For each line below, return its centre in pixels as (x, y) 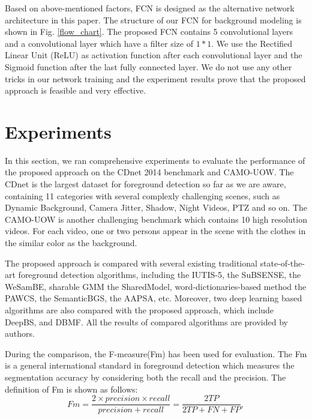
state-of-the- (282, 263)
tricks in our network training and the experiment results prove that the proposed (155, 78)
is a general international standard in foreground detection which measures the (150, 365)
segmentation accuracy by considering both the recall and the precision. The (145, 377)
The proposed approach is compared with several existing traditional (131, 263)
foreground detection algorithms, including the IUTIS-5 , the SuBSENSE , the (160, 275)
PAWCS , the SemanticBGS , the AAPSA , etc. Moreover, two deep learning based (154, 298)
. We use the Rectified (252, 43)
